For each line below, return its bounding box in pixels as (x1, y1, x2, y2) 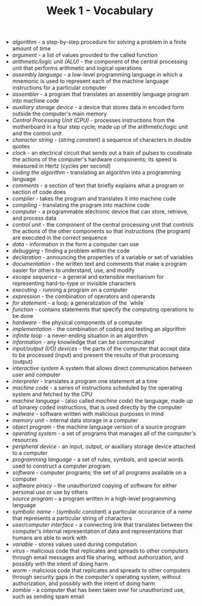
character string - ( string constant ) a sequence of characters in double (12, 136, 192, 144)
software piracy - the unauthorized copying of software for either (12, 482, 178, 489)
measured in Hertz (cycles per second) (12, 162, 111, 169)
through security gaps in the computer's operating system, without (12, 573, 181, 581)
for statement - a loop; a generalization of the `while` (12, 299, 146, 307)
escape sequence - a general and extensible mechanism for (12, 273, 164, 281)
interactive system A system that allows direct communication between (12, 365, 192, 372)
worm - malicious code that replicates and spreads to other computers (12, 567, 191, 574)
